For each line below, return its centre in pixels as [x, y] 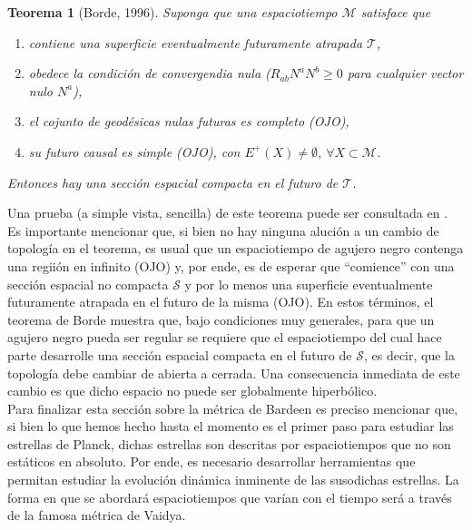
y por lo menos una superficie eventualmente [309, 284]
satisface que [396, 12]
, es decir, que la [409, 354]
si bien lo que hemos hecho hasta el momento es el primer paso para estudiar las [231, 426]
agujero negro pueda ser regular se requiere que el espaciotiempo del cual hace [225, 337]
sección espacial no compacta [88, 284]
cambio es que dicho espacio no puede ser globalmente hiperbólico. [192, 391]
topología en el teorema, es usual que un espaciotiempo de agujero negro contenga [236, 248]
